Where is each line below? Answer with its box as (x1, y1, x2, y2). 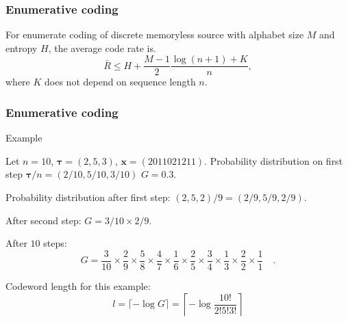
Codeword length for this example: (5, 278, 151, 293)
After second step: (5, 213, 82, 227)
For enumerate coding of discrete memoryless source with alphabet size (5, 27, 304, 42)
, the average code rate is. (48, 40, 156, 55)
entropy (5, 40, 38, 55)
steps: (43, 236, 67, 250)
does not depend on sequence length (45, 75, 196, 89)
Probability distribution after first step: (5, 190, 171, 204)
